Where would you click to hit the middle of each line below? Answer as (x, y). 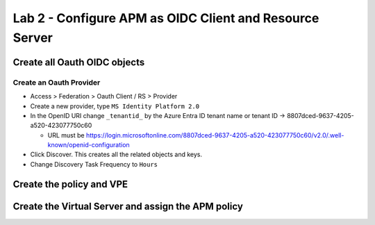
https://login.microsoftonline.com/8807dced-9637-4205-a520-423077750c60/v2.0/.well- (215, 135)
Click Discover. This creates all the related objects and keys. (116, 155)
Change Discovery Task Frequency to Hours (94, 164)
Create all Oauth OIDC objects (79, 62)
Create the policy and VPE (70, 184)
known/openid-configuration (89, 145)
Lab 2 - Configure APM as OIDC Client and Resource (166, 18)
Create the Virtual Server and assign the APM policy (128, 206)
